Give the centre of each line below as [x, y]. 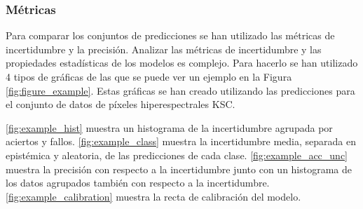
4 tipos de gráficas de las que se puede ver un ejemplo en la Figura [149, 76]
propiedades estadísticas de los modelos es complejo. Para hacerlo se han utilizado [182, 63]
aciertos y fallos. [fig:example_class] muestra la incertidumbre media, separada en [181, 141]
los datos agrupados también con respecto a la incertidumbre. [138, 183]
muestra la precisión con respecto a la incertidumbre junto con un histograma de [179, 169]
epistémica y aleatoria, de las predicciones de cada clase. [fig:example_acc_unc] [177, 155]
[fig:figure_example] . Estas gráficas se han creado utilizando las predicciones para [180, 90]
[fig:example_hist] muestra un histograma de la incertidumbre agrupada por [169, 127]
